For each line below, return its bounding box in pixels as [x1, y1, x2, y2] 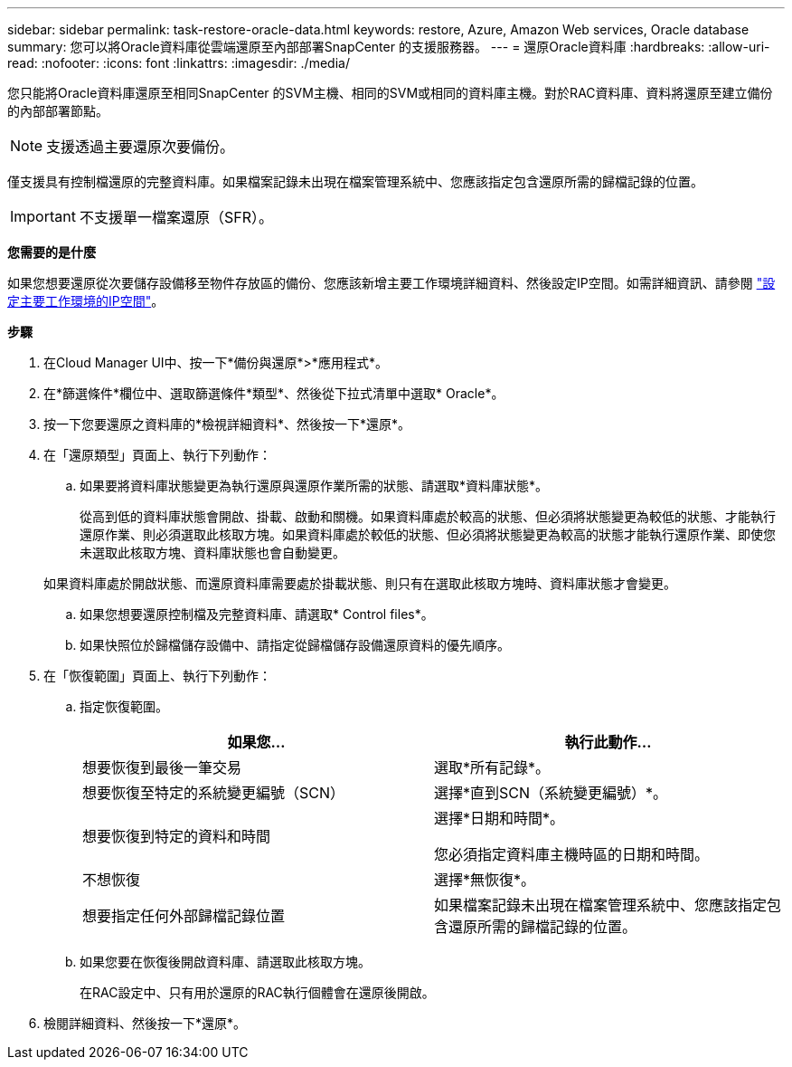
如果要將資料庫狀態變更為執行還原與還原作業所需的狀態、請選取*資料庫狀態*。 [80, 478, 549, 493]
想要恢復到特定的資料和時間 [82, 827, 271, 845]
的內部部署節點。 [7, 103, 108, 119]
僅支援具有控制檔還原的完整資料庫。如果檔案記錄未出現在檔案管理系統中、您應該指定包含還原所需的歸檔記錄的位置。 [7, 174, 703, 189]
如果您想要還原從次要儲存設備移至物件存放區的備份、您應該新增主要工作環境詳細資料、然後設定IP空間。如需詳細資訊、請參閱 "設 [7, 275, 776, 291]
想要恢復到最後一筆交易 [82, 758, 242, 776]
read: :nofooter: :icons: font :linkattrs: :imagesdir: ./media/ [7, 55, 350, 71]
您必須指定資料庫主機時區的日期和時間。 [434, 845, 710, 863]
